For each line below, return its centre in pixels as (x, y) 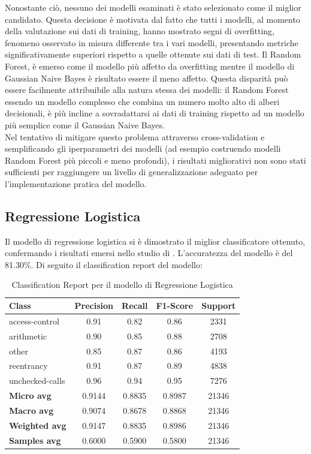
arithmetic (28, 336)
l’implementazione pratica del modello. (76, 183)
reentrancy (28, 366)
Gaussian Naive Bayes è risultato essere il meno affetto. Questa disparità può (147, 78)
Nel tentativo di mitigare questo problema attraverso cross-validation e (135, 136)
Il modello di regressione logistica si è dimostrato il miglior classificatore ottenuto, (155, 241)
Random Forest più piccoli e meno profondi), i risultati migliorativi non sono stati (155, 160)
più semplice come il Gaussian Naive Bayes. (85, 124)
